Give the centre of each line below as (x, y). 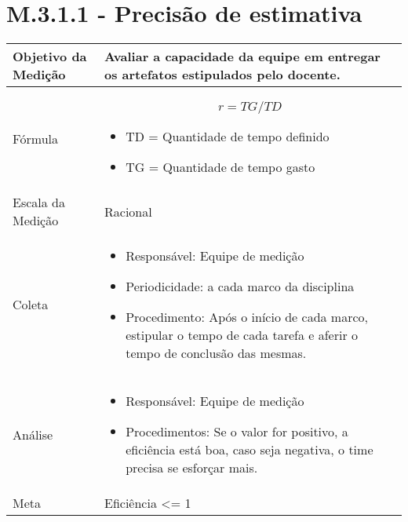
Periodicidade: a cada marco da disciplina (240, 287)
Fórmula (36, 139)
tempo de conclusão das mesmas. (216, 353)
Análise (33, 434)
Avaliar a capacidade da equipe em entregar (242, 57)
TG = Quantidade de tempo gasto (220, 167)
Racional (128, 211)
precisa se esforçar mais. (192, 468)
